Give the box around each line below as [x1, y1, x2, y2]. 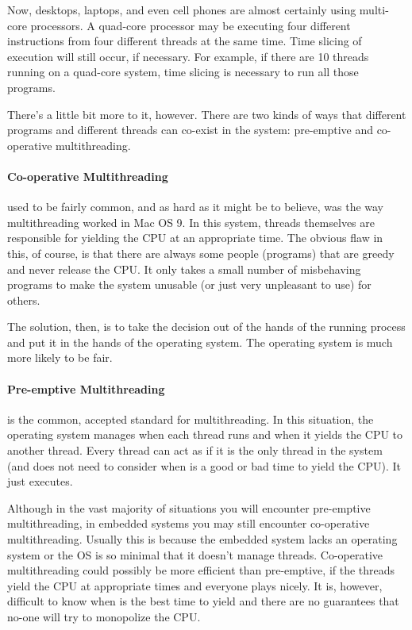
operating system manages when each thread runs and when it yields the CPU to [7, 426, 403, 443]
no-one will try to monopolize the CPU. [7, 609, 201, 624]
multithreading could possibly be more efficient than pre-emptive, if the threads [7, 562, 395, 578]
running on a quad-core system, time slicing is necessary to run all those [7, 63, 359, 80]
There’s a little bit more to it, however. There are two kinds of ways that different [7, 106, 406, 122]
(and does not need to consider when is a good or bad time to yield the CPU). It [7, 457, 401, 474]
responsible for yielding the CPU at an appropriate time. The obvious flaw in [7, 229, 383, 246]
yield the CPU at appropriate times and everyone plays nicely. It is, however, [7, 577, 383, 594]
